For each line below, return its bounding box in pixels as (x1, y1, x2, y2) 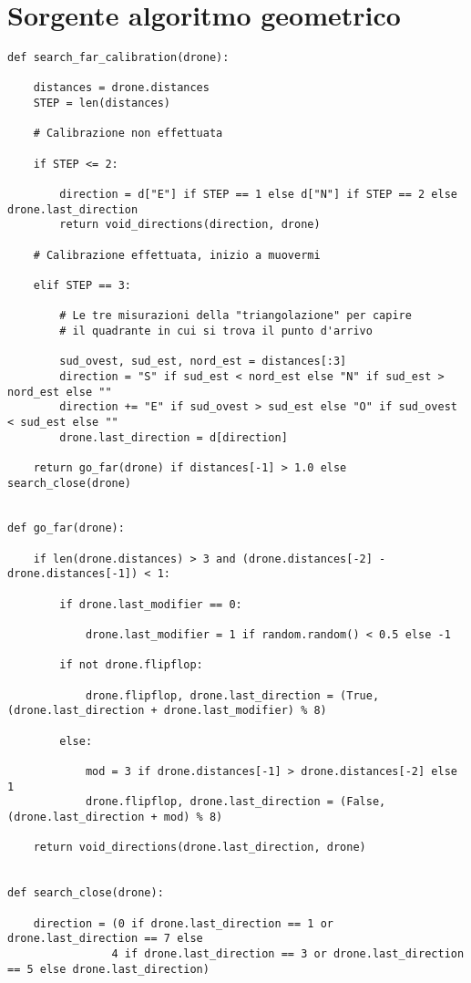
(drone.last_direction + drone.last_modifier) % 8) (7, 704, 327, 718)
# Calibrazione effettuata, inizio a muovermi (33, 248, 321, 262)
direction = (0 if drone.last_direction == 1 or (33, 916, 333, 930)
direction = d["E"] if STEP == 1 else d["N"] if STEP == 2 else (59, 188, 457, 202)
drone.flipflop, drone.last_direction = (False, (85, 795, 386, 809)
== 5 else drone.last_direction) (7, 962, 210, 976)
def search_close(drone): (7, 886, 164, 900)
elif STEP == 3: (33, 278, 132, 292)
